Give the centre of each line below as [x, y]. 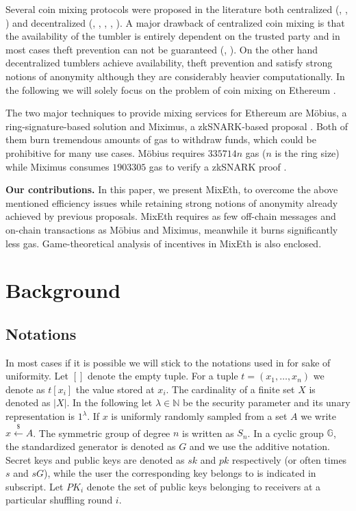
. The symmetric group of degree [102, 433]
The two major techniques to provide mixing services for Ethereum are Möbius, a [176, 113]
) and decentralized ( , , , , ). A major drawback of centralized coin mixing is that [175, 22]
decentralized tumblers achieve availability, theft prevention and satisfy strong [169, 63]
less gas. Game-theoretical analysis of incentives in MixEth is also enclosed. [164, 243]
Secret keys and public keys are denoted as [95, 459]
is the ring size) [307, 152]
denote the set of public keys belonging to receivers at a [204, 486]
